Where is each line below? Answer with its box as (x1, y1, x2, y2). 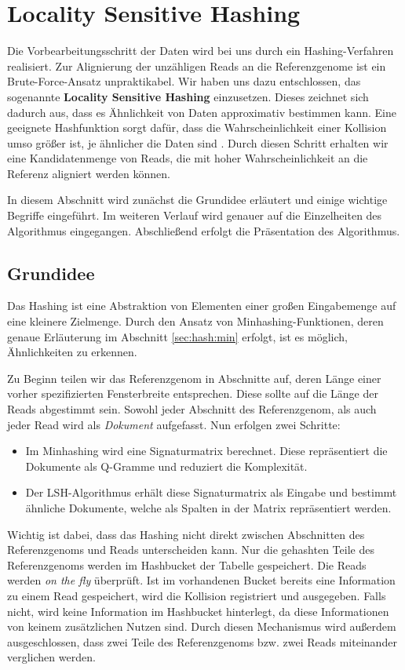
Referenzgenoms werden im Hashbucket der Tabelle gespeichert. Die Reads (7, 556, 367, 573)
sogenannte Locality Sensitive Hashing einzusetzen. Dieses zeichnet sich (7, 88, 369, 104)
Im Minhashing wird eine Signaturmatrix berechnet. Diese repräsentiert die (25, 442, 388, 459)
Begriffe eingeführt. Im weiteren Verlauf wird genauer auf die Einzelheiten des (7, 207, 382, 224)
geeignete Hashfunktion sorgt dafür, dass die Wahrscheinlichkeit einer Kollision (7, 119, 387, 136)
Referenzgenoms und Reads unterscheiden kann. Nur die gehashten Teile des (7, 541, 374, 558)
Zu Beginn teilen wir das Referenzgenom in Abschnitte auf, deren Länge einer (7, 370, 381, 386)
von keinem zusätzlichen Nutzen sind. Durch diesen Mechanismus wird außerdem (7, 618, 396, 635)
